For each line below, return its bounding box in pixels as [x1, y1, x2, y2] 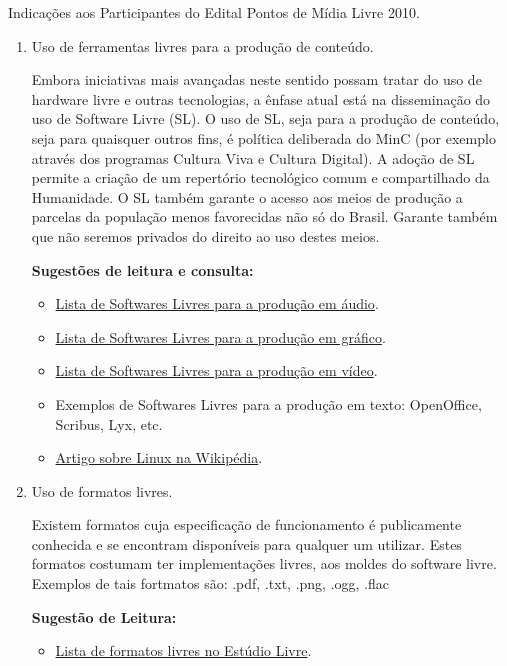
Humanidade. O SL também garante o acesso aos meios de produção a [31, 186, 463, 207]
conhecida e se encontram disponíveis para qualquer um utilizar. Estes [31, 533, 462, 554]
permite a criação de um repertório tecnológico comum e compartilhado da [31, 167, 490, 188]
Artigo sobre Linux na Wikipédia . [55, 447, 263, 468]
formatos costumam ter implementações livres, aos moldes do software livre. [31, 553, 497, 574]
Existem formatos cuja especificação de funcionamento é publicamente [31, 514, 462, 535]
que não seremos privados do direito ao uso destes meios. [31, 225, 380, 246]
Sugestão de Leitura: [31, 606, 177, 627]
